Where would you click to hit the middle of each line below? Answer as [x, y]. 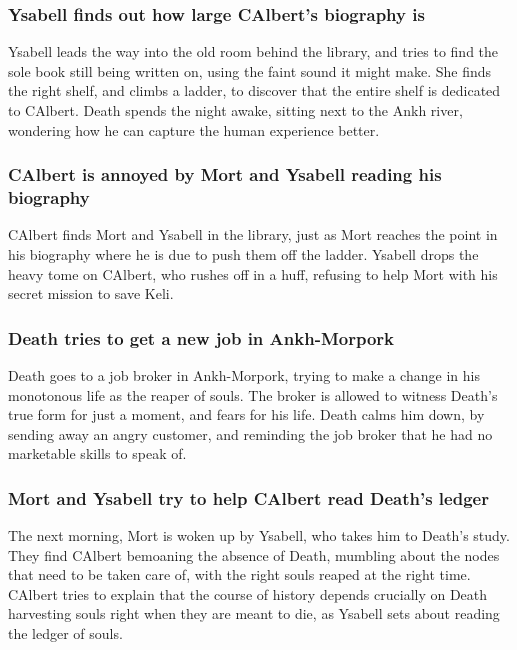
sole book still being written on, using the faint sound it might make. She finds [250, 70]
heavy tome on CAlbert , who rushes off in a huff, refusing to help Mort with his [253, 273]
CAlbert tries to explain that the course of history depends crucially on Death [248, 593]
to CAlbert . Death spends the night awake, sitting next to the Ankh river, [235, 110]
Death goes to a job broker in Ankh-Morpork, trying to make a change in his [244, 374]
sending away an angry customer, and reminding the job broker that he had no [250, 433]
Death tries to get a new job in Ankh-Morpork [201, 337]
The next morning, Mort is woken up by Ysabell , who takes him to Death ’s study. [259, 535]
